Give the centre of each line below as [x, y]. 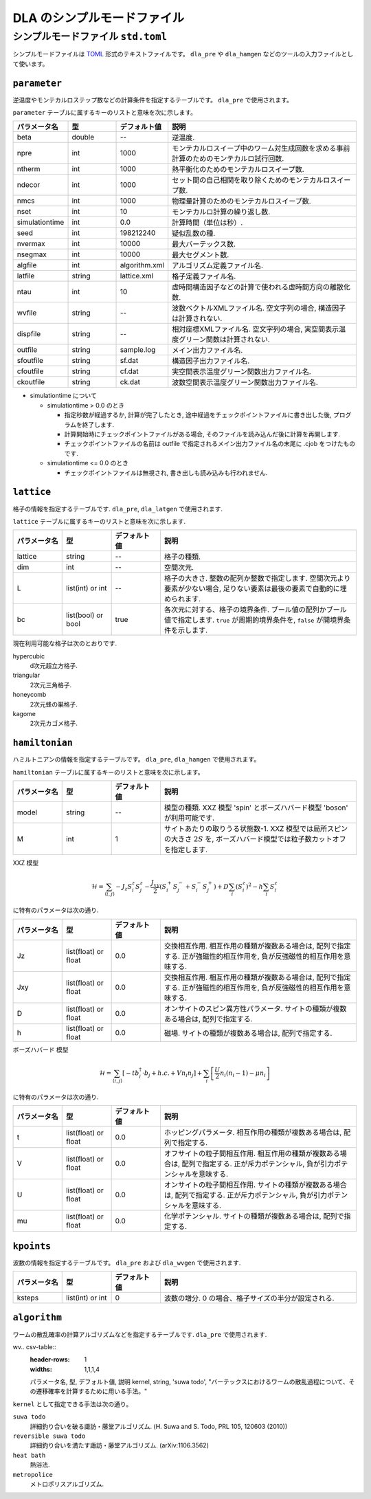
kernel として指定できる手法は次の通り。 [72, 1404]
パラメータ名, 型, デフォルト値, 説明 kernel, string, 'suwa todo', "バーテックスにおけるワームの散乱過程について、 [190, 1382]
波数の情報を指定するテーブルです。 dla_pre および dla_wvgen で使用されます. [127, 1263]
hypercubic [29, 656]
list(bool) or [85, 615]
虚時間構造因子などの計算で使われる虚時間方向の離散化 [261, 287]
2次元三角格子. [51, 685]
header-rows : [50, 1359]
